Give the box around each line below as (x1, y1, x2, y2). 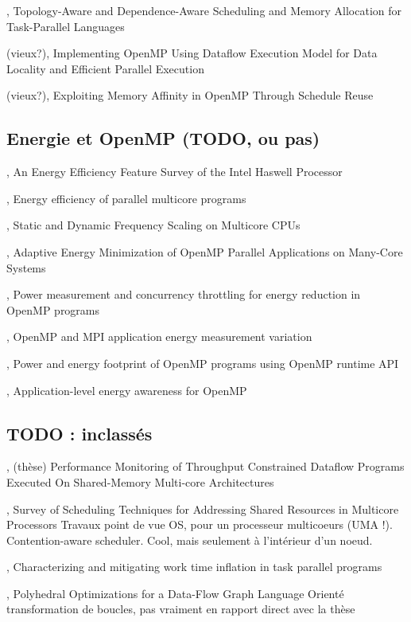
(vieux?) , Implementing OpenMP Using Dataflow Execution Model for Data (6, 45, 378, 61)
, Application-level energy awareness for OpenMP (6, 381, 247, 398)
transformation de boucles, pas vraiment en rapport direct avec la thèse (6, 600, 355, 617)
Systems (6, 259, 46, 276)
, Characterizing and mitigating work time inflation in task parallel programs (6, 558, 382, 575)
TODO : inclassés (6, 421, 153, 445)
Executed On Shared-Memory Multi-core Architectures (6, 473, 274, 490)
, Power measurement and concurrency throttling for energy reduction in (6, 286, 361, 303)
